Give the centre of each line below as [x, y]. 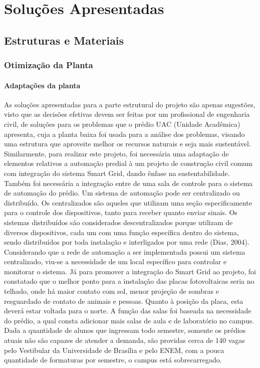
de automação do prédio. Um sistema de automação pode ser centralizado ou [122, 193]
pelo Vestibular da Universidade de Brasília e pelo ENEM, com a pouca [114, 350]
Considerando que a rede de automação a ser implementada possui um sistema [125, 251]
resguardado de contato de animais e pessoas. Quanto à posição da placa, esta [124, 301]
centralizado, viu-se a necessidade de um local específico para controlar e [115, 261]
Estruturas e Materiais [64, 40]
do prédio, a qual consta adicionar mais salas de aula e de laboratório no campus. [129, 320]
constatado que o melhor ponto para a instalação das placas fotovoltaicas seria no [129, 281]
